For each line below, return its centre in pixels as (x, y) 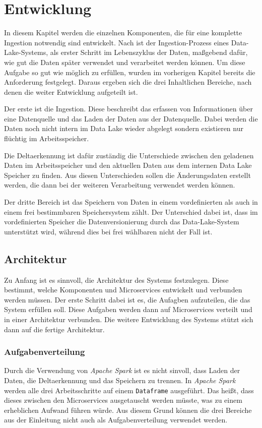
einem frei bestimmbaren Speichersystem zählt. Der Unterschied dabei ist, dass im (131, 211)
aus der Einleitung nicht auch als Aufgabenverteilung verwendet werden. (116, 420)
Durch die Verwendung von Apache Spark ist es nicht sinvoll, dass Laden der (122, 370)
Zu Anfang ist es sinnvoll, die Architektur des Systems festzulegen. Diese (116, 280)
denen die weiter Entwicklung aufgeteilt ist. (71, 91)
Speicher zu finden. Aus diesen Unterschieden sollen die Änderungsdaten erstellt (127, 175)
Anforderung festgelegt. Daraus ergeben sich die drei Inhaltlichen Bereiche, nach (128, 82)
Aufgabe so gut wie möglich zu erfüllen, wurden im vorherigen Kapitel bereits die (130, 72)
